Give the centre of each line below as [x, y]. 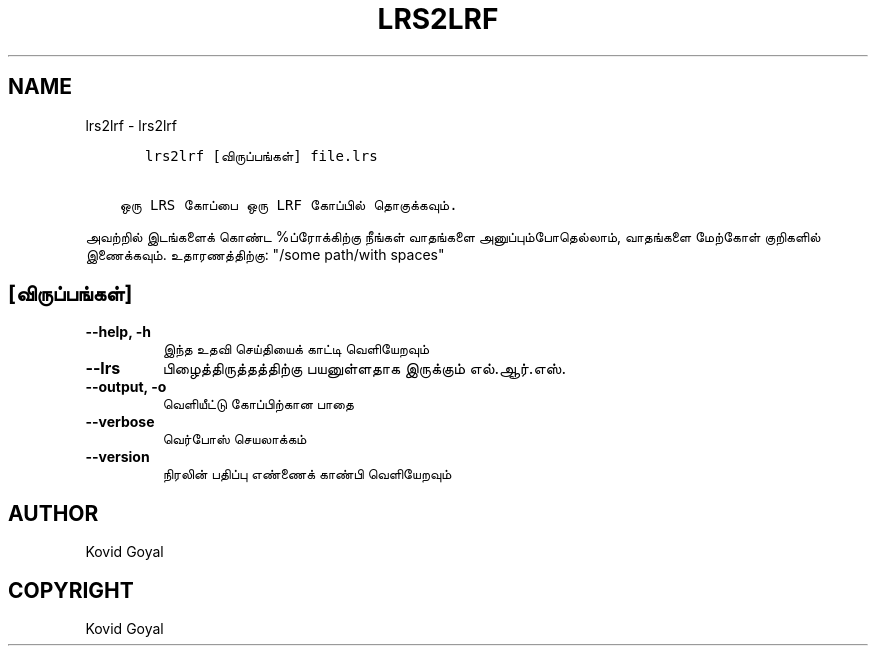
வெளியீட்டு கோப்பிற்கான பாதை [258, 404]
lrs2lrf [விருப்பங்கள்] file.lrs [261, 155]
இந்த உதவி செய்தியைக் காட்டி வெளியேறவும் [296, 349]
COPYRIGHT [71, 590]
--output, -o [126, 387]
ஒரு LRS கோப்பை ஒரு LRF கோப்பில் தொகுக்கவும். [288, 204]
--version [117, 457]
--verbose [120, 422]
